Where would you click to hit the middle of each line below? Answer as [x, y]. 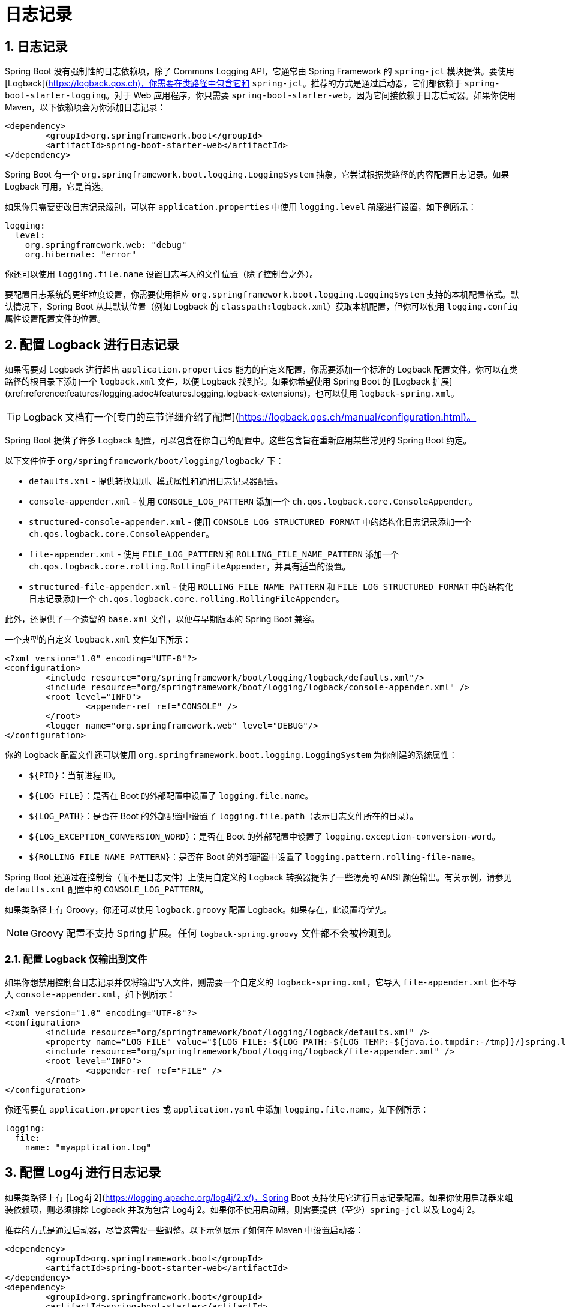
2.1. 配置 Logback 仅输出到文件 [76, 959]
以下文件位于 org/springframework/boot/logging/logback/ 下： [144, 461]
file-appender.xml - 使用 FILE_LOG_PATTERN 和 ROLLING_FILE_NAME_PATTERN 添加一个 [214, 554]
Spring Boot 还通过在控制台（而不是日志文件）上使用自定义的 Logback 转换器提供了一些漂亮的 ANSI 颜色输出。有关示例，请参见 [258, 877]
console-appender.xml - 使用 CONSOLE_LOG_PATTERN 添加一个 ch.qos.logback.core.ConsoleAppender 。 [253, 502]
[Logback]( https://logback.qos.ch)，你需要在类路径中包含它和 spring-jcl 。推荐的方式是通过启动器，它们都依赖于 [234, 83]
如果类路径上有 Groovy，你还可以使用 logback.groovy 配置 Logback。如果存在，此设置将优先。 [198, 910]
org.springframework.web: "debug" [106, 245]
